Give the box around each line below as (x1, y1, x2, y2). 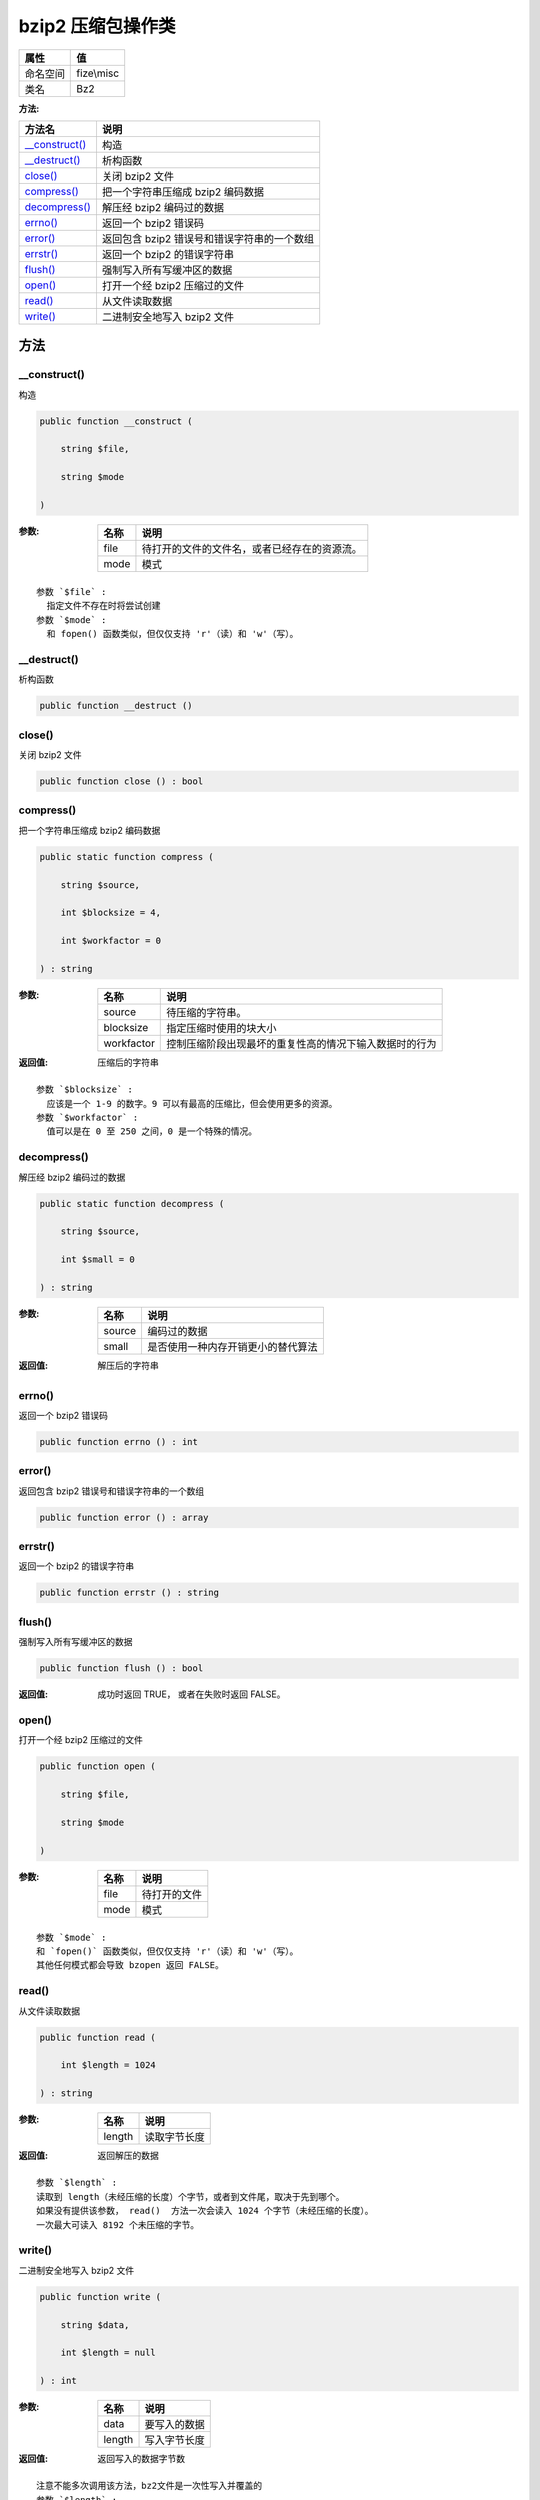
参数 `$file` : (36, 586, 107, 598)
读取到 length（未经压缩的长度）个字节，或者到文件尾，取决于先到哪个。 (36, 2191, 345, 2202)
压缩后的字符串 (97, 1056, 159, 1068)
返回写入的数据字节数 (97, 2453, 185, 2465)
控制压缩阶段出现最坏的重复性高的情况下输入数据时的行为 (166, 1036, 437, 1050)
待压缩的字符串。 (166, 1005, 247, 1019)
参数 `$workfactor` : (36, 1112, 139, 1124)
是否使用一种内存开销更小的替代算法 (146, 1340, 318, 1354)
